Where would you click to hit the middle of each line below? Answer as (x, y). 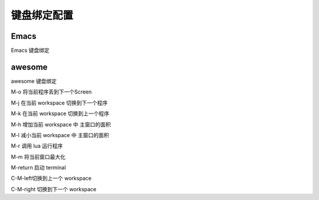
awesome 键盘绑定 (34, 81)
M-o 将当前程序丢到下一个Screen (51, 92)
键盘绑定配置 (42, 15)
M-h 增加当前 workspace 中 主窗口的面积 (61, 124)
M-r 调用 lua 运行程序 (37, 146)
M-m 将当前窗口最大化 (38, 156)
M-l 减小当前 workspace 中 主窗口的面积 (60, 135)
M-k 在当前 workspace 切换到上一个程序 (60, 114)
